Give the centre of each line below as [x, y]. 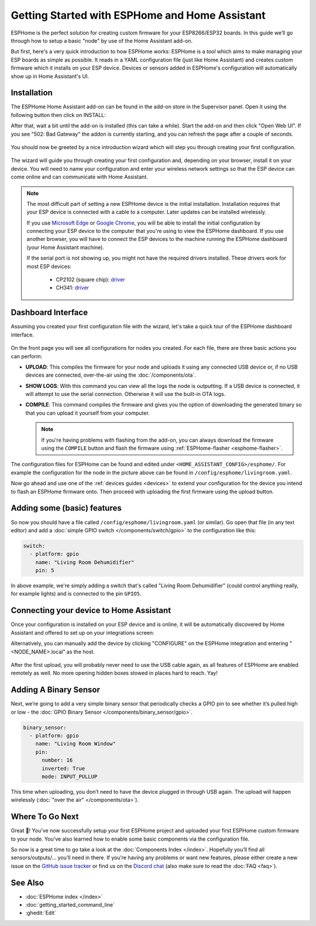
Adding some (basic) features [66, 508]
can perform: [27, 356]
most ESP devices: [49, 266]
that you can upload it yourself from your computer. [88, 413]
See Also [27, 882]
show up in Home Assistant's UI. [50, 76]
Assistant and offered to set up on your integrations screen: [83, 632]
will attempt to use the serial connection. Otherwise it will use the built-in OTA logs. [126, 394]
